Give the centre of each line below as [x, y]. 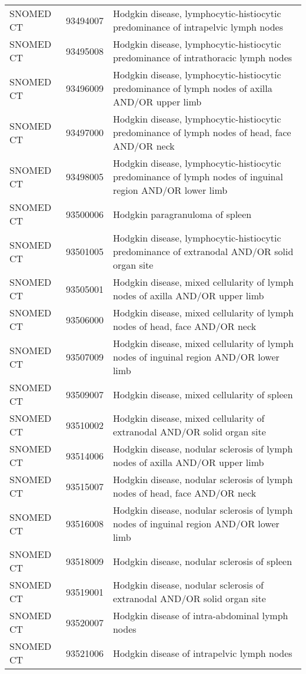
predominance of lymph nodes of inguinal [198, 176]
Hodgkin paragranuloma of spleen [182, 214]
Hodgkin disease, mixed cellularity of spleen [203, 394]
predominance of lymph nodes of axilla [192, 88]
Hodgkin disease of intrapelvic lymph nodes [202, 653]
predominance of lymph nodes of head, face [202, 132]
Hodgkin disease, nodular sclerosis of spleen [202, 561]
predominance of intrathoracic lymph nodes [202, 57]
